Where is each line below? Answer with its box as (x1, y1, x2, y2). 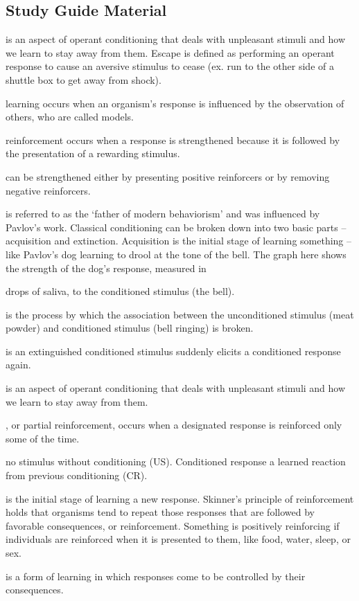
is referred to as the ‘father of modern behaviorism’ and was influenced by (6, 206, 320, 221)
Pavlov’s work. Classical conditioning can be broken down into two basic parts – (6, 219, 347, 234)
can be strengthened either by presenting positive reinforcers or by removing (6, 169, 330, 183)
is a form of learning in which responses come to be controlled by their (6, 568, 306, 583)
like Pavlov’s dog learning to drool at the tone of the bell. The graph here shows (6, 246, 347, 261)
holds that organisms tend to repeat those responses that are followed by (6, 505, 315, 519)
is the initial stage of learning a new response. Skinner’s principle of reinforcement (6, 491, 354, 505)
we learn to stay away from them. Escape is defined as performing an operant (6, 45, 335, 60)
